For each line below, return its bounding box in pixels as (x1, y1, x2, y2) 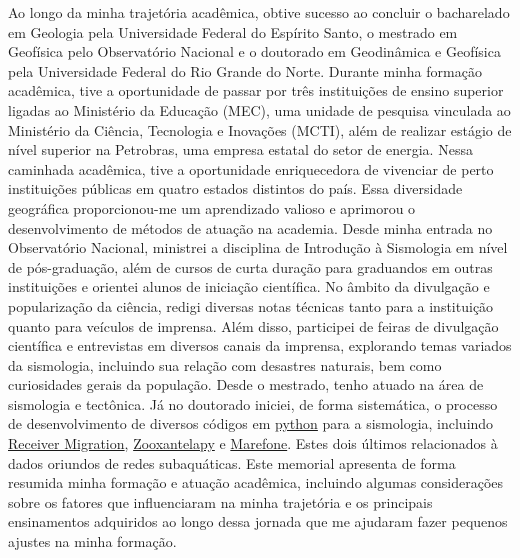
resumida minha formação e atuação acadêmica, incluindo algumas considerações (8, 472, 504, 493)
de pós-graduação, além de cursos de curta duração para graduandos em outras (8, 256, 493, 277)
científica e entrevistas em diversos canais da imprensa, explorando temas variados (8, 335, 512, 356)
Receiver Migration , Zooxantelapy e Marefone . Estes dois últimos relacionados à (8, 433, 498, 454)
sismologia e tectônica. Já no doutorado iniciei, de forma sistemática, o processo (8, 393, 498, 414)
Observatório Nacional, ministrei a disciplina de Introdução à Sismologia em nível (8, 237, 508, 258)
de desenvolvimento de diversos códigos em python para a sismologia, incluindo (8, 413, 494, 434)
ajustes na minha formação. (8, 531, 177, 552)
